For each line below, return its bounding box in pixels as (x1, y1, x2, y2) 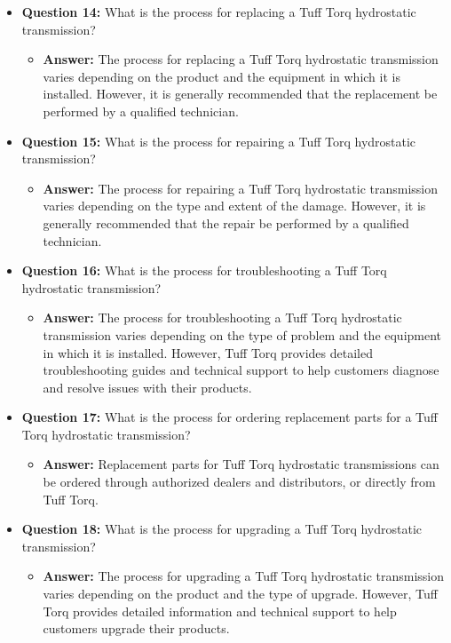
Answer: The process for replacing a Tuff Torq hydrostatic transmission (43, 50, 439, 68)
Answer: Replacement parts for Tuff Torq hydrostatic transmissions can (43, 455, 439, 473)
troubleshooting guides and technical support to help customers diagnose (43, 361, 439, 379)
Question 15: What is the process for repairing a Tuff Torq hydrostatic (21, 131, 416, 150)
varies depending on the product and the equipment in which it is (43, 67, 400, 85)
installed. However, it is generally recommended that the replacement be (43, 84, 438, 103)
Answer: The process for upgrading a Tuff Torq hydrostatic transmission (43, 567, 445, 585)
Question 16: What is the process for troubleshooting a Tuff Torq (21, 261, 387, 280)
